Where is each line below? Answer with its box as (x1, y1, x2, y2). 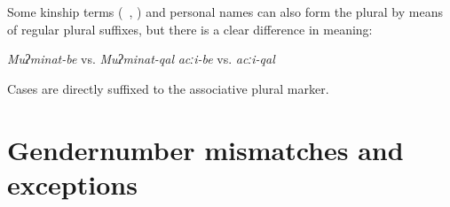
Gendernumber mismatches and (7, 131, 404, 167)
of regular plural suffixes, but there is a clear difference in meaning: (7, 19, 373, 38)
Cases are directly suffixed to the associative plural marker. (7, 79, 329, 97)
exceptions (7, 165, 138, 202)
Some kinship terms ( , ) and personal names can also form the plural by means (7, 3, 443, 20)
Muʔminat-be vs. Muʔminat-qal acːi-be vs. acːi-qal (7, 50, 275, 68)
